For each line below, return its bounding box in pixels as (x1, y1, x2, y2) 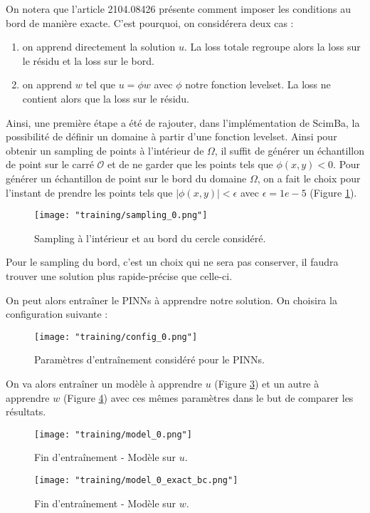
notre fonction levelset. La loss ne (185, 77, 331, 92)
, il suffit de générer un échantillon (214, 142, 364, 157)
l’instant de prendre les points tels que (6, 185, 173, 199)
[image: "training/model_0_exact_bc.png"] (34, 475, 238, 486)
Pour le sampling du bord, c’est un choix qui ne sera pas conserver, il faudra (6, 254, 339, 269)
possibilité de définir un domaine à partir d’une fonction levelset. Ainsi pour (6, 129, 337, 144)
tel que (85, 77, 116, 92)
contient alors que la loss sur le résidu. (22, 90, 190, 105)
